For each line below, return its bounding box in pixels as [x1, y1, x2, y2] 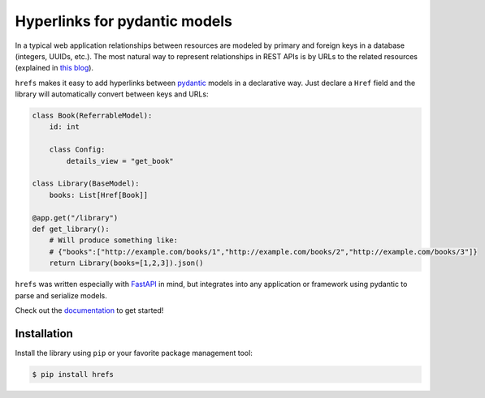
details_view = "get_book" [66, 156, 174, 165]
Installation [15, 327, 73, 340]
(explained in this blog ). [15, 63, 93, 73]
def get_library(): [32, 225, 110, 233]
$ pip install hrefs [32, 370, 114, 379]
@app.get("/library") [32, 213, 119, 222]
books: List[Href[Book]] [49, 190, 149, 199]
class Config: [49, 145, 106, 154]
